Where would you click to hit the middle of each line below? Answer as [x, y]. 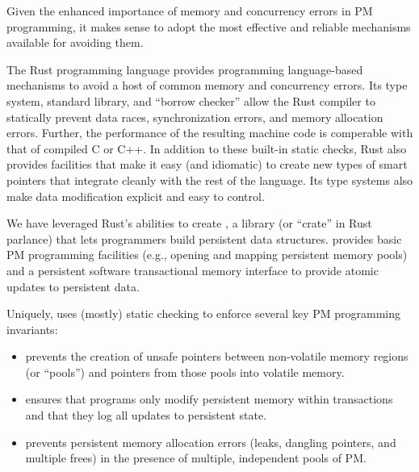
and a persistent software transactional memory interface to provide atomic [193, 270]
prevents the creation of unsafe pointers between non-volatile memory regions [217, 356]
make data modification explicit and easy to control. [136, 196]
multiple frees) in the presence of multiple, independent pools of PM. [196, 458]
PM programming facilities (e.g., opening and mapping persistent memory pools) [207, 255]
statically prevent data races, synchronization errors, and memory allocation [195, 117]
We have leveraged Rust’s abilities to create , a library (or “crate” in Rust [189, 223]
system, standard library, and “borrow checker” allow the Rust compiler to [191, 100]
